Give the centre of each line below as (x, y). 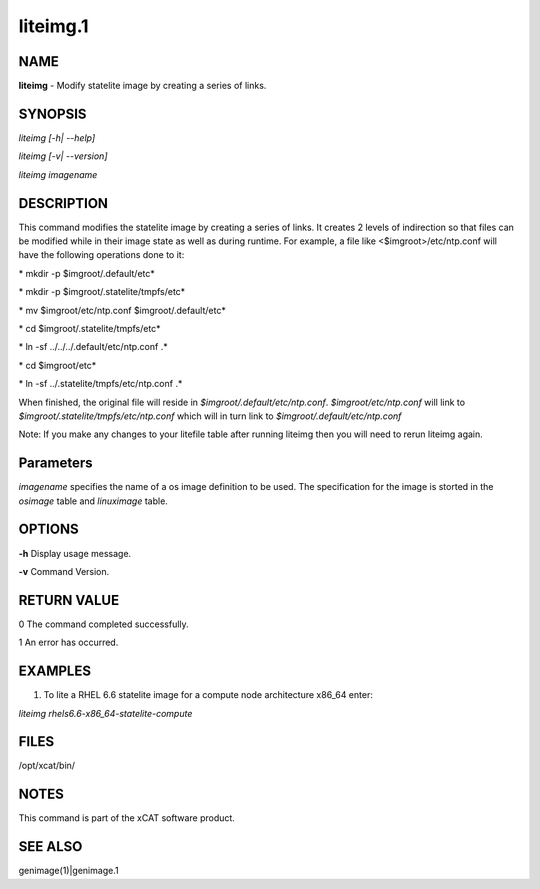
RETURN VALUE (69, 600)
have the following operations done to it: (101, 255)
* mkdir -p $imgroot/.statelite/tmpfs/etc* (102, 292)
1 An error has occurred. (68, 642)
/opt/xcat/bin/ (46, 766)
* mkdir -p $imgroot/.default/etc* (86, 273)
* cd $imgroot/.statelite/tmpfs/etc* (89, 328)
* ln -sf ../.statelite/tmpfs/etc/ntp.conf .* (100, 384)
